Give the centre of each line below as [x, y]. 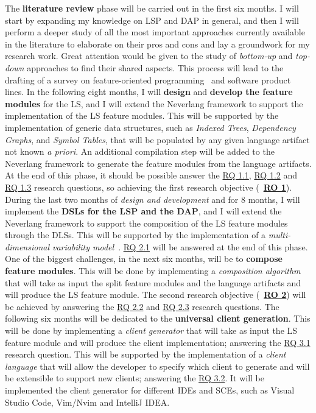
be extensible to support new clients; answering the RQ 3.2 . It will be [135, 378]
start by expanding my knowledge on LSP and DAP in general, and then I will [152, 20]
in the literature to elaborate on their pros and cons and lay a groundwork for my [157, 44]
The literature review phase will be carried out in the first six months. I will [152, 8]
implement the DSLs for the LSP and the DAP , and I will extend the [143, 211]
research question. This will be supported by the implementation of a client [146, 354]
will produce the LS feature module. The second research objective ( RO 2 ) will [156, 295]
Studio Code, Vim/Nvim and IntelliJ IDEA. [87, 402]
